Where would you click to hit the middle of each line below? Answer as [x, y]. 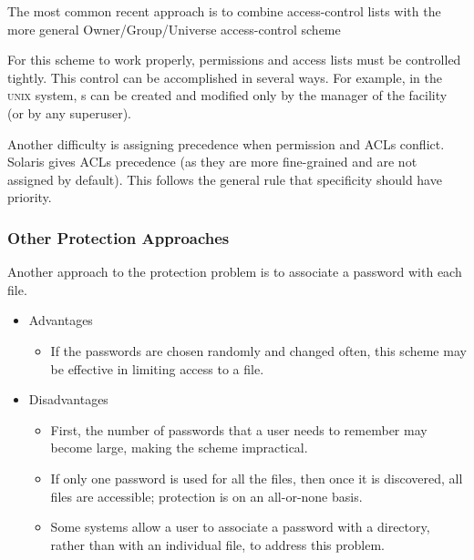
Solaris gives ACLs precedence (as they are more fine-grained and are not [212, 162]
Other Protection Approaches [118, 237]
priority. [30, 197]
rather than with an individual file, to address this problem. [217, 544]
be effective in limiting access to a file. [157, 368]
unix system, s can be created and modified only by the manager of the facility [227, 95]
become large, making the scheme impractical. [179, 448]
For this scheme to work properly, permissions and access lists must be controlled [234, 60]
